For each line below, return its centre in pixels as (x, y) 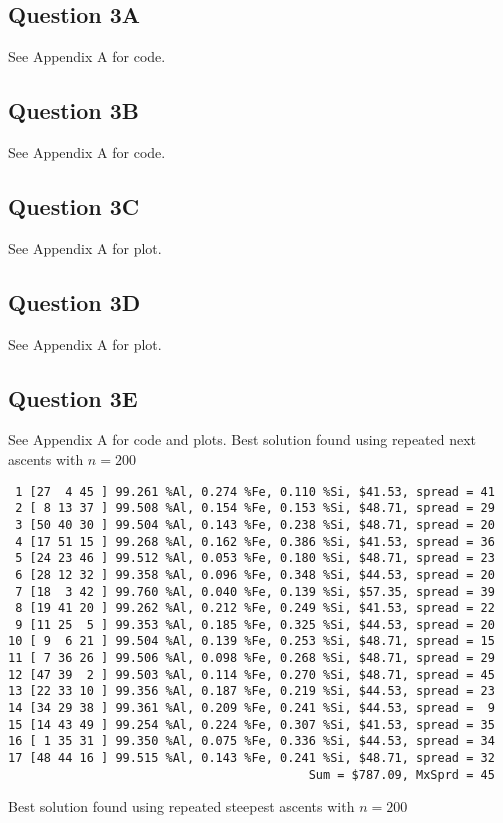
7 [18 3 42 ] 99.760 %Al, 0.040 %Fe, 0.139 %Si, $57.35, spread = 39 (255, 591)
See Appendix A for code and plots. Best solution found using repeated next (242, 439)
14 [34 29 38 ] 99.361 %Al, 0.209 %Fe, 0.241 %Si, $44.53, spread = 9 (251, 708)
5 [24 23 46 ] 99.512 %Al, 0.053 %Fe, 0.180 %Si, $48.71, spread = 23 (255, 558)
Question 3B (74, 110)
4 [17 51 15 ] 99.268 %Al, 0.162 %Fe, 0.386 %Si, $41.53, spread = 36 (255, 541)
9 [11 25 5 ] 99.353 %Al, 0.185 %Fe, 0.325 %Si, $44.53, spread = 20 (255, 624)
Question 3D (74, 301)
